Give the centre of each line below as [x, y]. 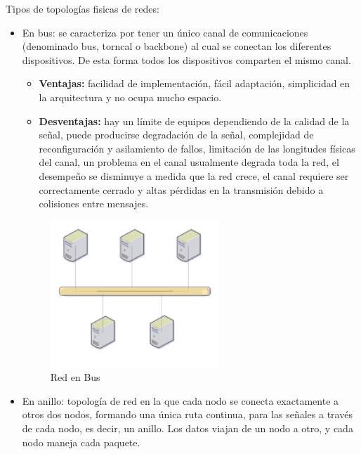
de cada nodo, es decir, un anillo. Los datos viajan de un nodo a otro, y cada [188, 428]
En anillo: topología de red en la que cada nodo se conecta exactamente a [180, 400]
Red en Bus [75, 377]
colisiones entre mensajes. [94, 203]
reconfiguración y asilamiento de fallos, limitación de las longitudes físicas [197, 148]
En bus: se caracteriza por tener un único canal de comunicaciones [165, 32]
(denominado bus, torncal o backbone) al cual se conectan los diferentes [177, 46]
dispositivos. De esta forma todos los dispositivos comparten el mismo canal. [186, 59]
